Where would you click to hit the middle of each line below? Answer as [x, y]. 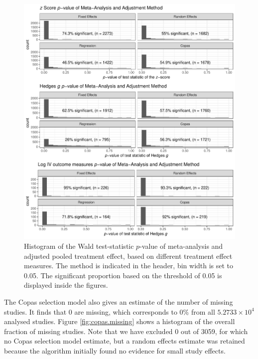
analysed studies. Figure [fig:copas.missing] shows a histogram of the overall [120, 321]
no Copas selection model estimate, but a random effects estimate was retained [125, 341]
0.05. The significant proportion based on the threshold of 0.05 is [123, 275]
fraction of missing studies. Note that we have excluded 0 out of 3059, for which [126, 331]
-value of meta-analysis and [181, 246]
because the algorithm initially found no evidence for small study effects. [115, 350]
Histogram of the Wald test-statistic [79, 246]
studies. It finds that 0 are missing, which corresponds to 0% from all [110, 311]
